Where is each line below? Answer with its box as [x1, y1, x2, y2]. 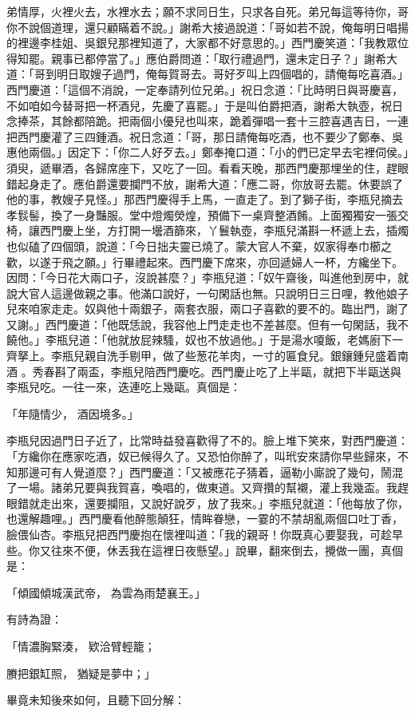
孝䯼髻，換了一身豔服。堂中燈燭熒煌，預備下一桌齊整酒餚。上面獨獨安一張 [6, 206, 397, 223]
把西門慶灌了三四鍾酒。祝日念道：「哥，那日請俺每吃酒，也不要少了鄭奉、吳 [6, 128, 403, 145]
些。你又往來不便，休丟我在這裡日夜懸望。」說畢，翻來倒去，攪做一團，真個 [6, 541, 403, 558]
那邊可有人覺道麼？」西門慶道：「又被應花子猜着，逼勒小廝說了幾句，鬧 [17, 463, 392, 480]
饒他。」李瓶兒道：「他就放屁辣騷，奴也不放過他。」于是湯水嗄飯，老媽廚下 [6, 331, 392, 348]
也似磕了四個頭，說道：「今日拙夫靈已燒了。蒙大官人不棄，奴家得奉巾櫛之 [6, 237, 392, 254]
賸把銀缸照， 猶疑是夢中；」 [6, 664, 156, 681]
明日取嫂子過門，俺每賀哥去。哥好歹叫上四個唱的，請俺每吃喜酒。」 [56, 65, 409, 82]
